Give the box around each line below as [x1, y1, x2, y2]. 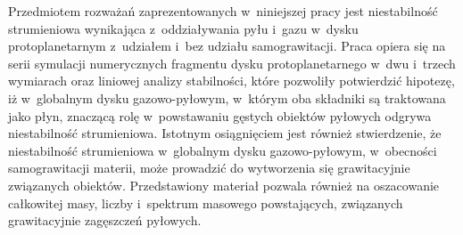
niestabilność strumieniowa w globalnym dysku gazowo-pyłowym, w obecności [8, 141, 437, 159]
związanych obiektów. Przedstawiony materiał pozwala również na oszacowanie [8, 175, 440, 194]
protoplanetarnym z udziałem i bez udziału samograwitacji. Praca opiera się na [8, 36, 446, 55]
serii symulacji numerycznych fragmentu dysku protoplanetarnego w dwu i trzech [8, 53, 456, 72]
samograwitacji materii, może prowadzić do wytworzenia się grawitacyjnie [8, 158, 410, 177]
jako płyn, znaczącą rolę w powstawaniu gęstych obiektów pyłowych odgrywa [8, 106, 432, 125]
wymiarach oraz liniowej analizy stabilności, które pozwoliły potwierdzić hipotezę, [8, 71, 455, 90]
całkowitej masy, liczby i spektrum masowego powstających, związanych [8, 193, 403, 212]
